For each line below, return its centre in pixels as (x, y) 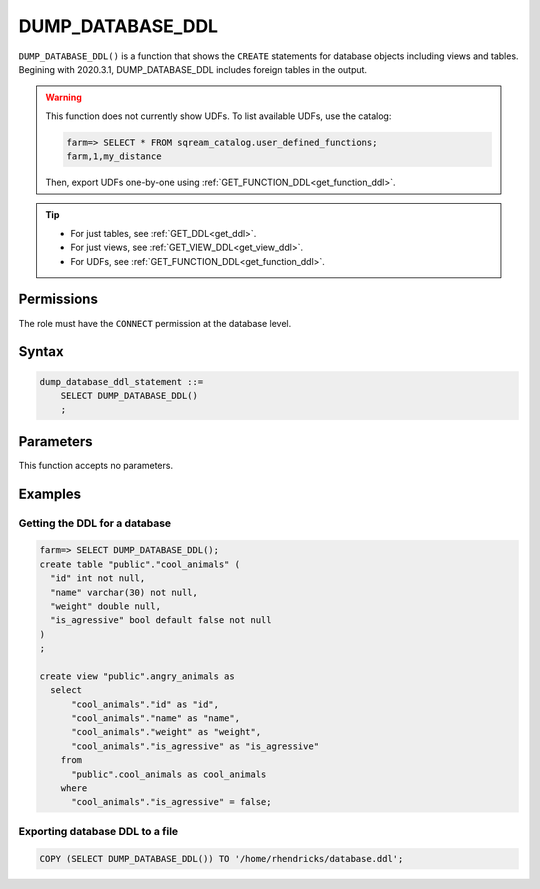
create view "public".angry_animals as (137, 676)
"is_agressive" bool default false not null (161, 620)
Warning (63, 97)
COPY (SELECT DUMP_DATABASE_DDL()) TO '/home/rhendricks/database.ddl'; (221, 858)
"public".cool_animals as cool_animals (169, 774)
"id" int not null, (98, 578)
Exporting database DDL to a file (98, 831)
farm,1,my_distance (114, 156)
